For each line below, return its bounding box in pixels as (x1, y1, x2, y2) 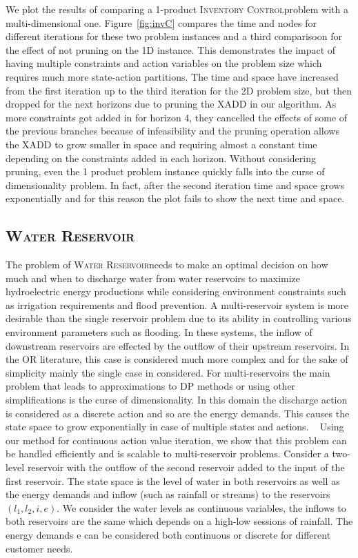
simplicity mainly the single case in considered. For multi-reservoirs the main (6, 365, 330, 379)
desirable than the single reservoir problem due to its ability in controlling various (6, 311, 352, 326)
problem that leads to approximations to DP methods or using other (6, 379, 296, 393)
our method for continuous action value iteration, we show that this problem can (6, 432, 347, 447)
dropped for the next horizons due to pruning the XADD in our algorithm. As (6, 97, 337, 111)
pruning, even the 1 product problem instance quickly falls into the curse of (6, 164, 325, 179)
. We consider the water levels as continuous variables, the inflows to (57, 500, 346, 515)
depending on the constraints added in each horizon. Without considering (6, 150, 316, 165)
